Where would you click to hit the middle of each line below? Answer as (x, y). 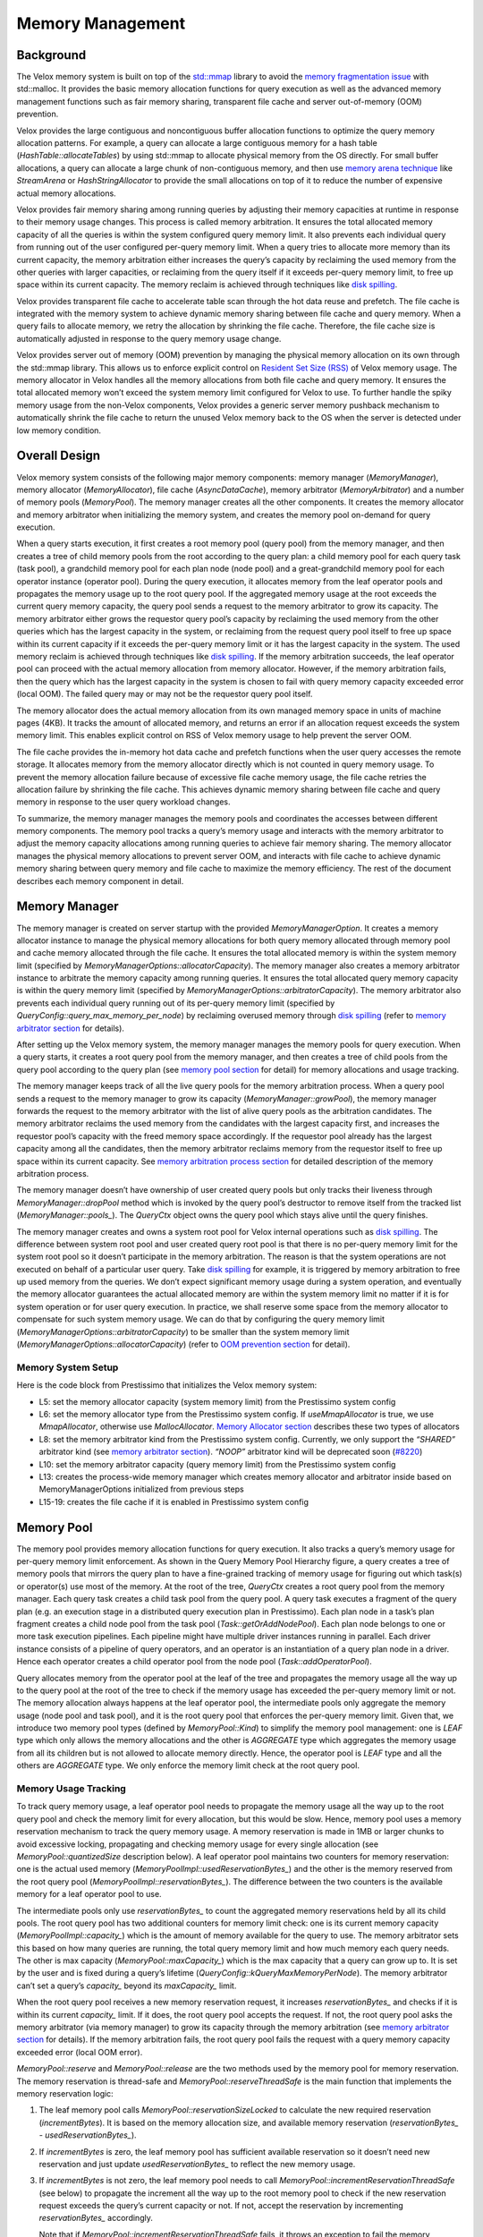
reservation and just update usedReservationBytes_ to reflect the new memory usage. (197, 2164)
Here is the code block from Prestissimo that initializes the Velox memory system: (167, 1385)
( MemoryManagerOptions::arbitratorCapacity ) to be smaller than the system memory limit (183, 1331)
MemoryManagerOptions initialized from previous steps (142, 1489)
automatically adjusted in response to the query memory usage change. (149, 338)
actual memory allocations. (66, 193)
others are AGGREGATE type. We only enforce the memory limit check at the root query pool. (188, 1765)
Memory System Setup (68, 1367)
